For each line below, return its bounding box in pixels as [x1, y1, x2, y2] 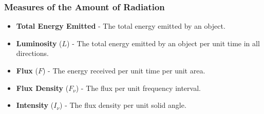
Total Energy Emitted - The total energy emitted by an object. [16, 21, 225, 31]
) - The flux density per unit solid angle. [60, 100, 186, 110]
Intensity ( [16, 100, 54, 110]
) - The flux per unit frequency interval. [76, 82, 201, 93]
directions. [16, 48, 49, 59]
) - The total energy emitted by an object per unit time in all [67, 37, 260, 48]
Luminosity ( [16, 37, 62, 48]
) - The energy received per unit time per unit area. [42, 65, 205, 75]
